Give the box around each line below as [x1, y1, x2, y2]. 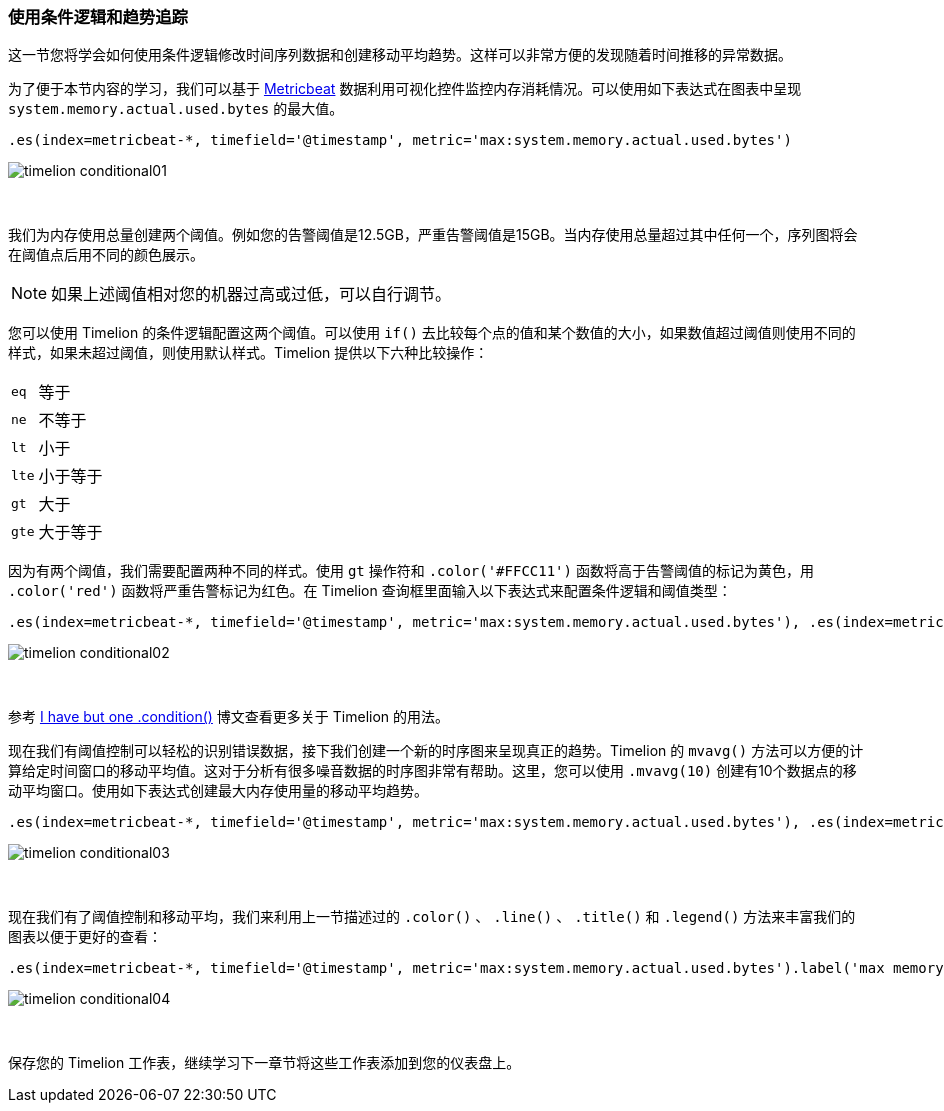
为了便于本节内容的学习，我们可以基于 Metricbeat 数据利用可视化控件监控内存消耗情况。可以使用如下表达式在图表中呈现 [8, 80, 802, 98]
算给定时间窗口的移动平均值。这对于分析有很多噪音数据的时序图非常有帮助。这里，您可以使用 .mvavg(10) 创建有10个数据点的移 [8, 762, 857, 780]
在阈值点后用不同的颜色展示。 [8, 246, 204, 264]
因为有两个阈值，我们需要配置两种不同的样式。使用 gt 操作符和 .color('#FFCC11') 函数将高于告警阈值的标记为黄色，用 [8, 562, 814, 580]
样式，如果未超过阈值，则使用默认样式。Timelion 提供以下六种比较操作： [8, 344, 489, 362]
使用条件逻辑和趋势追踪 [8, 7, 188, 27]
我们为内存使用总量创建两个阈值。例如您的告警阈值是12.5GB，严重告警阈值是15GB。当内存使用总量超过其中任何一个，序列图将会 [8, 226, 858, 244]
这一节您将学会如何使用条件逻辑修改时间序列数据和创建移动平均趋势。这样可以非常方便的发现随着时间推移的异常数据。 [8, 46, 792, 64]
